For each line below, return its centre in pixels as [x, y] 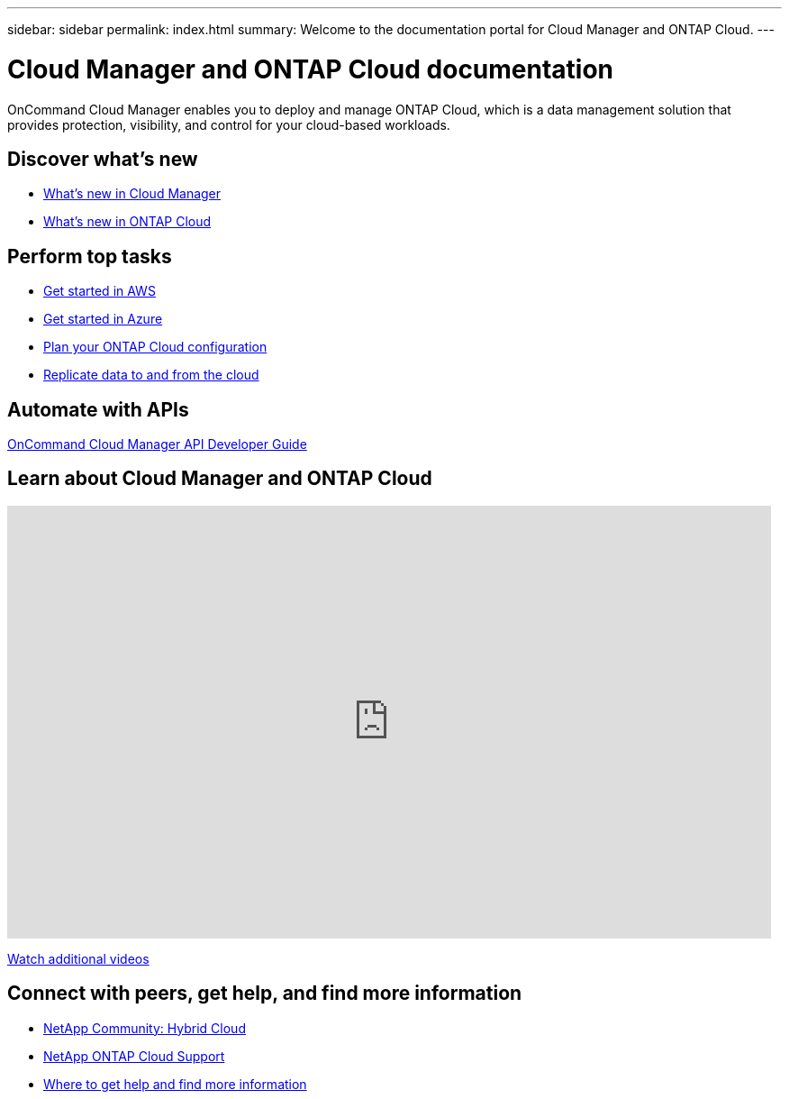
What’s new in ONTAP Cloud [127, 222]
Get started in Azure [103, 319]
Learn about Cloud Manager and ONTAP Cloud [220, 479]
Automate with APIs [98, 409]
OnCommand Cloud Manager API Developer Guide [157, 444]
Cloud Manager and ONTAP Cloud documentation [311, 69]
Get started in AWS [100, 291]
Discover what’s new [103, 159]
